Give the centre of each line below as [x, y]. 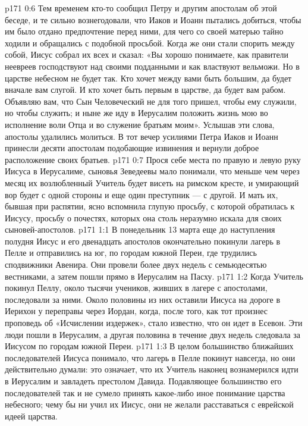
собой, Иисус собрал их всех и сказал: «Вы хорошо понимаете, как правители [147, 54]
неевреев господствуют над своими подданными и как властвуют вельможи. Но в [152, 66]
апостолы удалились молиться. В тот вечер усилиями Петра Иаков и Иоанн [142, 136]
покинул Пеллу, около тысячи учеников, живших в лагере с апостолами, [136, 288]
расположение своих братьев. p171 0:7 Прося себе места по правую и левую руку [153, 159]
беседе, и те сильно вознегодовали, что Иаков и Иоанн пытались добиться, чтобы [153, 19]
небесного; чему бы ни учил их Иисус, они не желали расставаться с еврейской [149, 404]
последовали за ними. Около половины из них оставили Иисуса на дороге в [143, 299]
